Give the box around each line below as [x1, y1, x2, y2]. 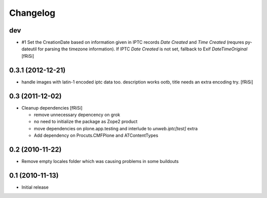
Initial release [21, 184, 49, 190]
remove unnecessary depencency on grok [34, 112, 121, 118]
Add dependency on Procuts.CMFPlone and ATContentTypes [34, 132, 158, 138]
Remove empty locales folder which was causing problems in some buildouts [21, 158, 179, 164]
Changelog [9, 7, 55, 18]
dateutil [21, 46, 37, 52]
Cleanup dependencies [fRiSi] [21, 105, 83, 111]
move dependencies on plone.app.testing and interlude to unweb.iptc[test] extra [34, 125, 198, 131]
